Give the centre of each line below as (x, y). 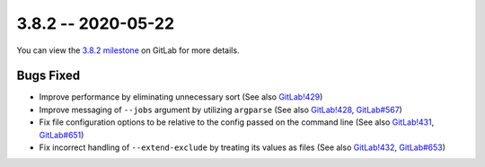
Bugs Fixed (48, 76)
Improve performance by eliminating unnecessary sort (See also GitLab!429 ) (181, 97)
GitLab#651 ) (62, 135)
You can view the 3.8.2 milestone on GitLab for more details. (128, 50)
